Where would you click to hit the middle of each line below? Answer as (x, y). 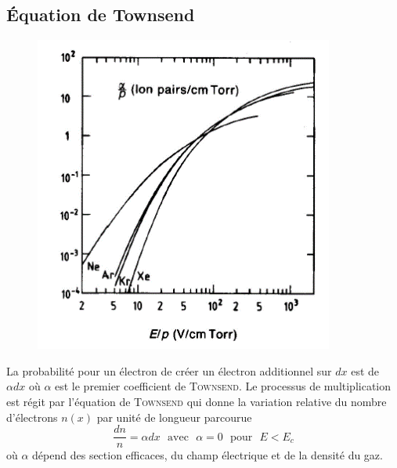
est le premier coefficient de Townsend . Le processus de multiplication (223, 386)
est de (365, 370)
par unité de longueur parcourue (174, 417)
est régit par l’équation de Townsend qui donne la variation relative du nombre (197, 401)
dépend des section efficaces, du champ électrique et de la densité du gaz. (208, 455)
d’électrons (32, 417)
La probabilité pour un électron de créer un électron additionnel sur (169, 370)
